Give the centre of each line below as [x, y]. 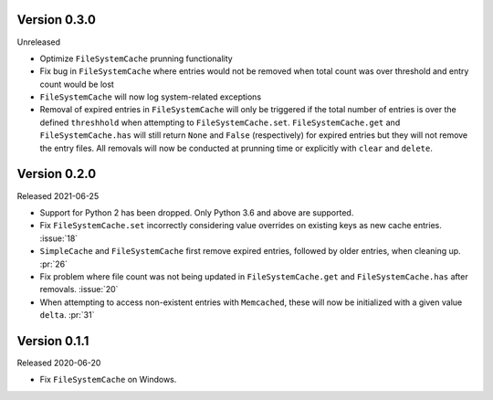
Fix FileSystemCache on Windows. [108, 380]
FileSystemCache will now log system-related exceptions [151, 97]
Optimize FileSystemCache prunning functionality [136, 58]
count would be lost [77, 84]
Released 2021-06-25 [58, 195]
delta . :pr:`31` [67, 315]
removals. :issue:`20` [79, 289]
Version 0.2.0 [57, 174]
